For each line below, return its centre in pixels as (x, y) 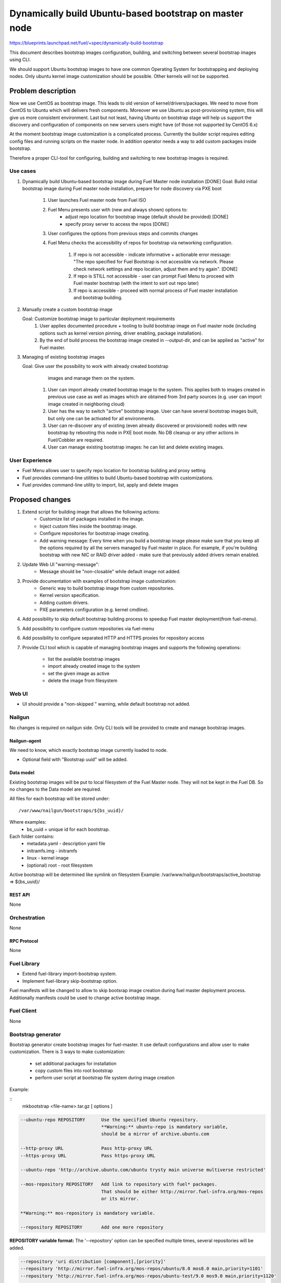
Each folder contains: (32, 837)
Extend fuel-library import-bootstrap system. (70, 974)
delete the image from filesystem (83, 681)
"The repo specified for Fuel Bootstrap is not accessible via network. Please (154, 262)
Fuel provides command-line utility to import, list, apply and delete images (100, 485)
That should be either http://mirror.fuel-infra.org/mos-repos (182, 1191)
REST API (20, 895)
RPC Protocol (24, 941)
